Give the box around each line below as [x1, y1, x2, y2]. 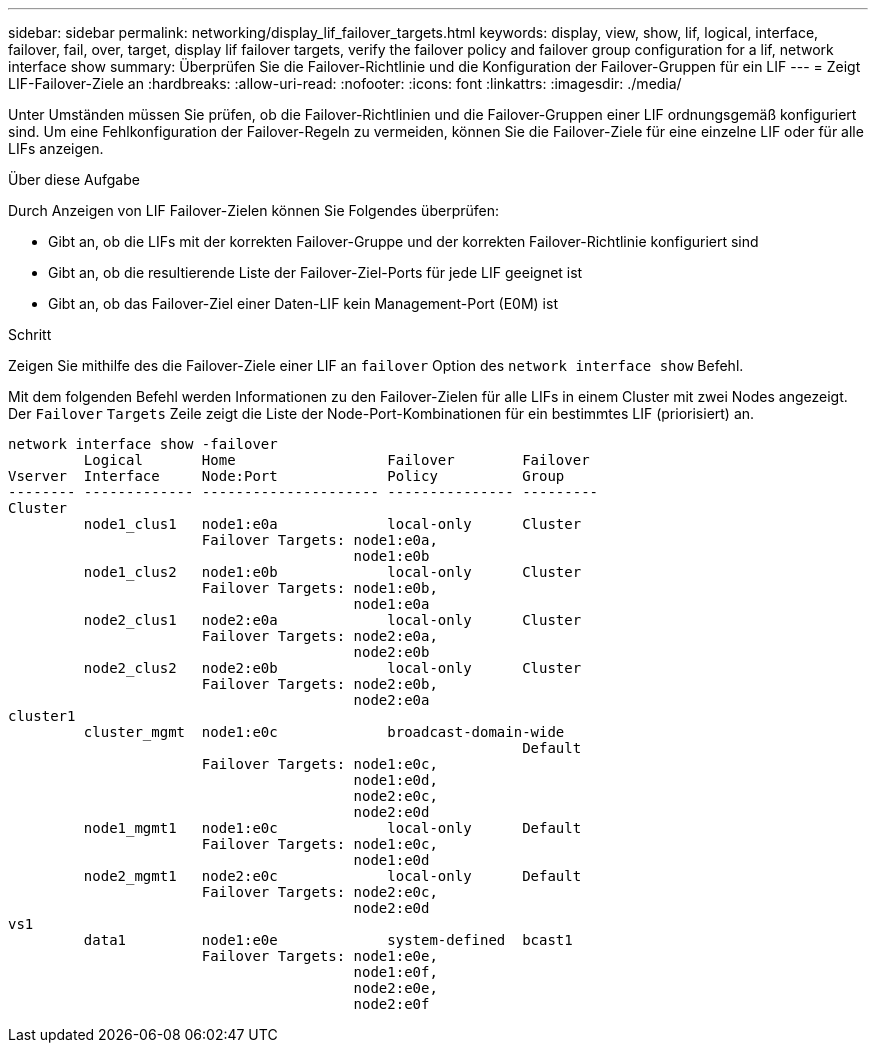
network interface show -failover [8, 436, 278, 452]
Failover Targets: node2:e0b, [201, 676, 438, 692]
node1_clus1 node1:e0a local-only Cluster [83, 516, 582, 532]
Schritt [8, 326, 52, 343]
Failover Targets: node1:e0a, [201, 532, 438, 548]
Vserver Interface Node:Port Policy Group [8, 468, 565, 484]
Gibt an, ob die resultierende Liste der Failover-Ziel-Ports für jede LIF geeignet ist [48, 264, 583, 281]
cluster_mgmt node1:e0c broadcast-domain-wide [83, 724, 565, 740]
